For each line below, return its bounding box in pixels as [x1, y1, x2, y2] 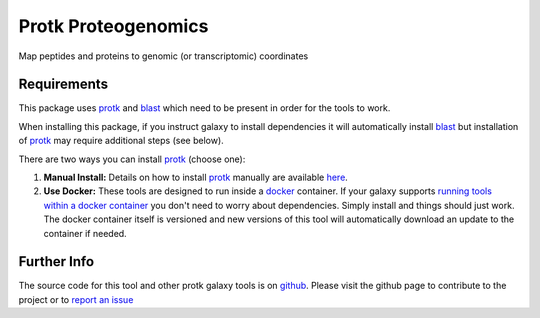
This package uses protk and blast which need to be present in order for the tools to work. [18, 102, 391, 114]
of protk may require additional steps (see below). [18, 135, 224, 147]
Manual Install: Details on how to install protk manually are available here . [43, 171, 349, 184]
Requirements [18, 76, 109, 93]
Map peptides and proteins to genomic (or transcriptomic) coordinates [18, 50, 309, 62]
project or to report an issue [18, 293, 134, 305]
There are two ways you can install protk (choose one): [18, 153, 246, 165]
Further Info [18, 253, 95, 270]
